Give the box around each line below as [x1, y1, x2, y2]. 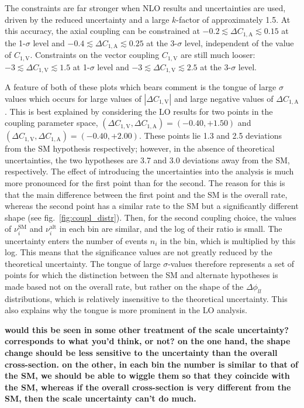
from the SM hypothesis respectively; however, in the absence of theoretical [5, 142, 275, 155]
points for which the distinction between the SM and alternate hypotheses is [5, 269, 278, 281]
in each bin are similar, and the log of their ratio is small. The [59, 222, 282, 235]
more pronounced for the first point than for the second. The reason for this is [5, 176, 285, 188]
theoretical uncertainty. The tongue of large [5, 257, 161, 269]
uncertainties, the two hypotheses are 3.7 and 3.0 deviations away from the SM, [5, 153, 290, 166]
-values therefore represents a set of [168, 257, 295, 269]
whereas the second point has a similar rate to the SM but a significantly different [5, 200, 299, 212]
